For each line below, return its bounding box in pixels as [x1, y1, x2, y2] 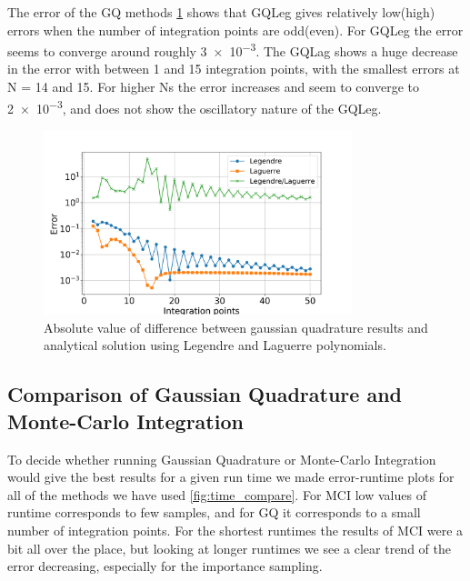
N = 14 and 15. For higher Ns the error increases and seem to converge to [7, 77, 419, 96]
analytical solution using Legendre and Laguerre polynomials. [44, 336, 386, 355]
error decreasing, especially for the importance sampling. [7, 556, 323, 576]
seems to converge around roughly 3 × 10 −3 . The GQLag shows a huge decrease [7, 39, 458, 60]
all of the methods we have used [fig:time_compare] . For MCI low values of [7, 485, 426, 504]
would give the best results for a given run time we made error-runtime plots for [7, 467, 455, 486]
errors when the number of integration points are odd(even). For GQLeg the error [7, 20, 464, 39]
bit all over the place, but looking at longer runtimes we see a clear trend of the [7, 538, 451, 557]
